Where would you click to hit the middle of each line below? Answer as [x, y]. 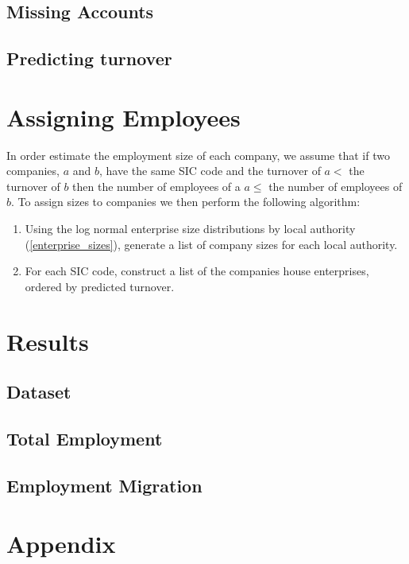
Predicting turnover [89, 58]
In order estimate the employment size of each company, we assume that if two [198, 155]
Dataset [39, 392]
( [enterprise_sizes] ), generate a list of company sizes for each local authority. [211, 244]
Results [48, 341]
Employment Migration [104, 485]
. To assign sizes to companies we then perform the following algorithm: [186, 202]
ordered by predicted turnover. [100, 286]
